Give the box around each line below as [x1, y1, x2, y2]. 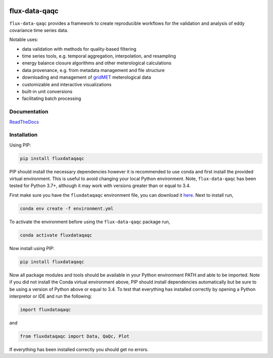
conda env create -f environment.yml [20, 205, 114, 211]
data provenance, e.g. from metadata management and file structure [22, 67, 165, 73]
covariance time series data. [9, 27, 68, 33]
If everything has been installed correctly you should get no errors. [9, 346, 149, 352]
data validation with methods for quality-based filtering [22, 46, 136, 52]
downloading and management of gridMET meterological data [22, 74, 151, 81]
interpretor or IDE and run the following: [9, 293, 92, 299]
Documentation [9, 108, 49, 115]
